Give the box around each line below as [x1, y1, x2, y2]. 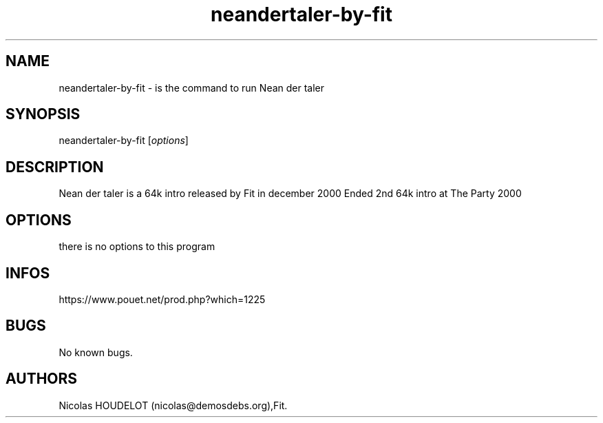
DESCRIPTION [6, 158, 104, 176]
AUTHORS [6, 370, 78, 388]
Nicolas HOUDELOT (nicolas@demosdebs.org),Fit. [59, 399, 288, 411]
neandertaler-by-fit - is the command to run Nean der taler [59, 81, 325, 94]
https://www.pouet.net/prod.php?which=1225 [59, 293, 266, 305]
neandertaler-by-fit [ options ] [59, 134, 189, 147]
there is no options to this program [59, 240, 215, 253]
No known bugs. [59, 346, 133, 358]
